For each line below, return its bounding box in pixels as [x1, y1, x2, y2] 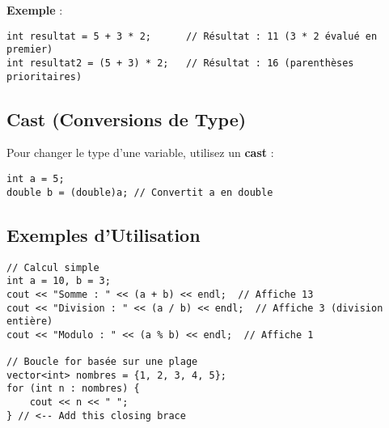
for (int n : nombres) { [6, 383, 140, 395]
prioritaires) [6, 70, 82, 83]
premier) [6, 44, 53, 56]
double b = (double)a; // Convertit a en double [6, 186, 273, 198]
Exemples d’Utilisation [6, 222, 201, 247]
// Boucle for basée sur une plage [6, 356, 198, 368]
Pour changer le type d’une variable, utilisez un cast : [6, 144, 274, 161]
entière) [6, 316, 53, 328]
